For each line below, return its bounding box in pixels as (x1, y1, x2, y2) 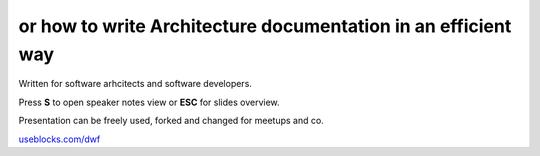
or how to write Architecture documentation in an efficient (18, 15, 512, 37)
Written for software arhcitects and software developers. (18, 78, 252, 90)
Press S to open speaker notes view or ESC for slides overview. (18, 96, 280, 108)
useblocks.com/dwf (18, 133, 101, 145)
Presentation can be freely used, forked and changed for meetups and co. (18, 115, 324, 127)
